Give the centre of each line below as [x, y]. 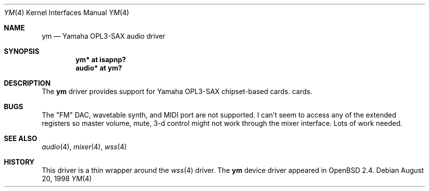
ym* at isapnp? [101, 60]
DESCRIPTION [27, 83]
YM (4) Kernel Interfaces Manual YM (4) [67, 12]
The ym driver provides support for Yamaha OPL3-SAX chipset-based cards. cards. [177, 91]
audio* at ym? [99, 68]
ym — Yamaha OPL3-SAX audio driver [104, 36]
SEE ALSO [21, 138]
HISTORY [19, 162]
